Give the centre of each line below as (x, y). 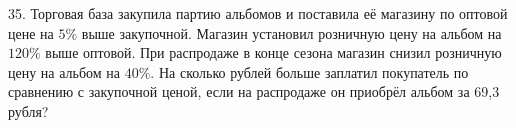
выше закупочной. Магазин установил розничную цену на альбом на (291, 32)
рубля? (28, 110)
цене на (31, 32)
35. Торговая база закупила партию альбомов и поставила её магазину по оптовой (258, 13)
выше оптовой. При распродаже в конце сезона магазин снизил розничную (273, 52)
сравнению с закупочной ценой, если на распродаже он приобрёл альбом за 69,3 (254, 91)
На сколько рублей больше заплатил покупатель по (313, 71)
